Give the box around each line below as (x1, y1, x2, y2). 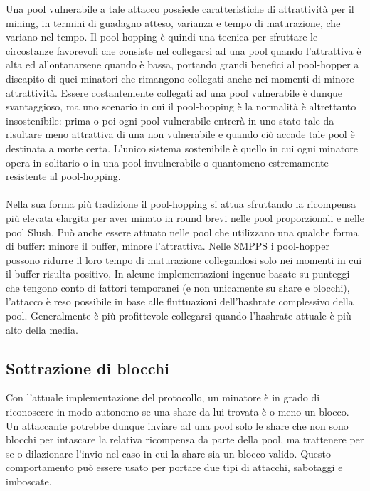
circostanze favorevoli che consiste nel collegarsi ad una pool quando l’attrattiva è (6, 43, 361, 58)
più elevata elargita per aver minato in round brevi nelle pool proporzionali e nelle (6, 210, 364, 225)
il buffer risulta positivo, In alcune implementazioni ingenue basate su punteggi (6, 266, 350, 281)
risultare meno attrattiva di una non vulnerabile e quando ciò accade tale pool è (6, 127, 355, 142)
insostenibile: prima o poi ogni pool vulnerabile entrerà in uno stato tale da (6, 112, 334, 127)
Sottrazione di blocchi (6, 357, 169, 379)
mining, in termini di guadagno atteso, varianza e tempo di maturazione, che (6, 15, 341, 30)
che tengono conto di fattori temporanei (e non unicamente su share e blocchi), (6, 280, 350, 295)
